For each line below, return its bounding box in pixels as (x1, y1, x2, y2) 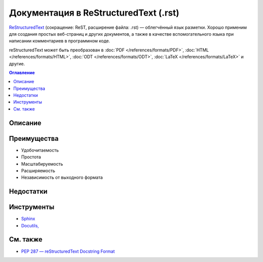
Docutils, (21, 222, 39, 228)
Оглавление (9, 69, 35, 75)
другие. (9, 61, 25, 66)
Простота (21, 154, 41, 160)
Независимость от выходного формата (21, 175, 103, 180)
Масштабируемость (21, 161, 63, 167)
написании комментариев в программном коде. (9, 38, 111, 44)
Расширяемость (21, 168, 56, 174)
